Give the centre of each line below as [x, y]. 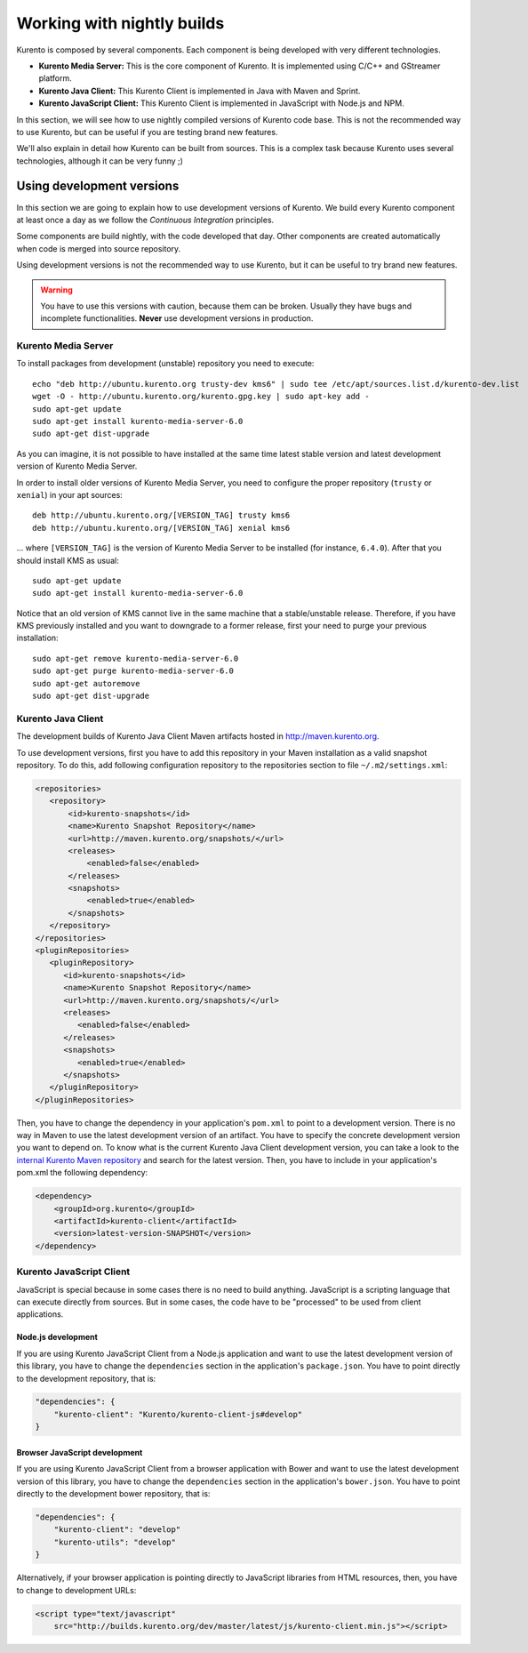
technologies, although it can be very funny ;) [100, 161]
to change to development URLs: [76, 1590]
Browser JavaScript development [80, 1452]
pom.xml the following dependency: [82, 1173]
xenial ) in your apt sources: [70, 494]
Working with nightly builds [120, 23]
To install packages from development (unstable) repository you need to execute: [165, 364]
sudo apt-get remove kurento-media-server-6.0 [136, 658]
